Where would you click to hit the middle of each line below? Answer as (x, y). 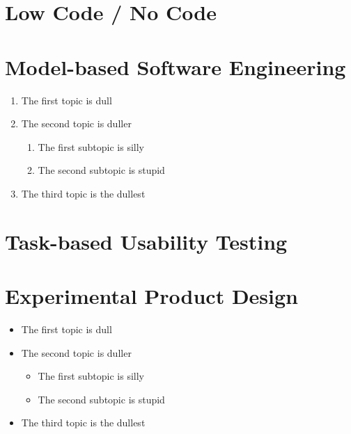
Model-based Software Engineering (175, 66)
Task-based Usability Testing (146, 241)
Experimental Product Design (152, 296)
